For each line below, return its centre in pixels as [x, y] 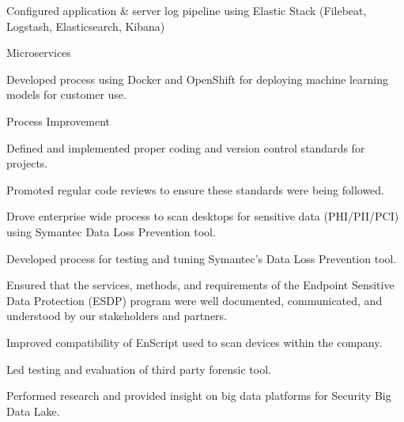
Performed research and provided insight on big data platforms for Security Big [199, 396]
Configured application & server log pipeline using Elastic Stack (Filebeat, [187, 10]
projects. [27, 163]
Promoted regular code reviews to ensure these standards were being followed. [195, 189]
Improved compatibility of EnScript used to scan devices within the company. [194, 342]
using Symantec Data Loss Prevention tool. [111, 231]
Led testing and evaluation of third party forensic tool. [139, 369]
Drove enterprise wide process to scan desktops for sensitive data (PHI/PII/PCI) [203, 216]
